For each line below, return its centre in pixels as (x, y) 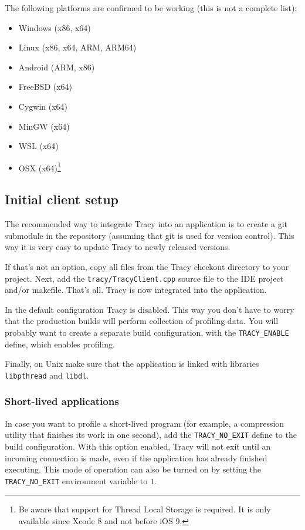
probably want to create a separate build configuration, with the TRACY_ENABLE (147, 332)
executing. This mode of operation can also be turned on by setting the (133, 469)
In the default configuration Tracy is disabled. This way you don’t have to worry (150, 309)
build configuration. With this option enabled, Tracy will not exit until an (138, 446)
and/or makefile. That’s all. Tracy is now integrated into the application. (136, 290)
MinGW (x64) (44, 126)
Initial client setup (62, 199)
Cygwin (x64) (43, 106)
